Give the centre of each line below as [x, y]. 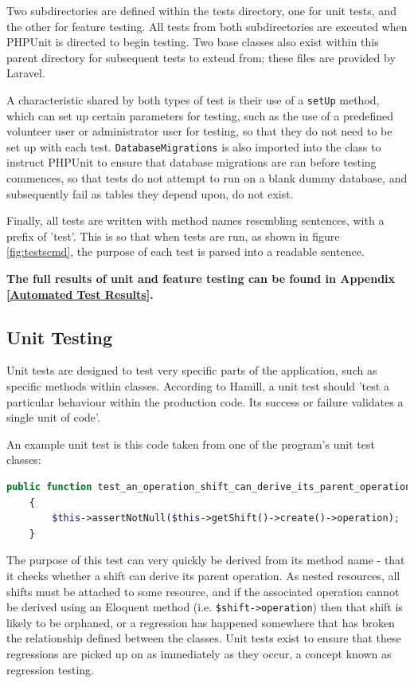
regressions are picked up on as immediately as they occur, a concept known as [199, 653]
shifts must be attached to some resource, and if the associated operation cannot [203, 591]
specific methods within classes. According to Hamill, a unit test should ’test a [198, 386]
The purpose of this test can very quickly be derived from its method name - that [206, 560]
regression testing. [50, 669]
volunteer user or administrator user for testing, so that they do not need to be [199, 131]
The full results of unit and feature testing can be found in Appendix [201, 279]
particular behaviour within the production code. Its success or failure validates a [205, 401]
